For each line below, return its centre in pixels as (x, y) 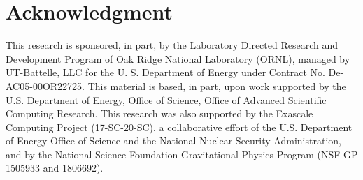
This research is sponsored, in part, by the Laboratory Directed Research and (172, 45)
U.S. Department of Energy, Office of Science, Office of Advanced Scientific (166, 99)
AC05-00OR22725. (45, 85)
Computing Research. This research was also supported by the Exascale (159, 113)
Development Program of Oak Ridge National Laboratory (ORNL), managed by (178, 58)
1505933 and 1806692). (55, 168)
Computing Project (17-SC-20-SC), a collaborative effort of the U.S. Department (179, 127)
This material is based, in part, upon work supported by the (217, 85)
